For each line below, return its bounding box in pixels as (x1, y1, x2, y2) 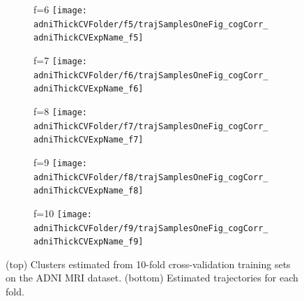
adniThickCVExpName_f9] (33, 237, 144, 247)
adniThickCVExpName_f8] (33, 186, 144, 196)
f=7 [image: (33, 52, 87, 67)
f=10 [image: (33, 205, 92, 220)
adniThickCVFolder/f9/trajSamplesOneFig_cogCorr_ (33, 223, 268, 233)
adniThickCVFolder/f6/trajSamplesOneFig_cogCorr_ (33, 70, 268, 80)
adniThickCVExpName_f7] (33, 135, 144, 145)
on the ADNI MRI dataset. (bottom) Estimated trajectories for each (6, 270, 298, 285)
